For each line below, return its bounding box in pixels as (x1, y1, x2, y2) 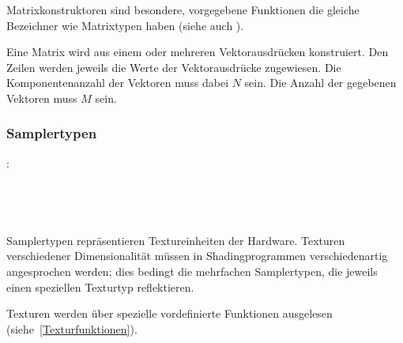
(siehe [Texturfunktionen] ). (6, 320, 137, 337)
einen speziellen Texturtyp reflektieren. (6, 278, 194, 295)
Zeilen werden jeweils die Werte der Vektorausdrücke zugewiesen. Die (6, 58, 341, 75)
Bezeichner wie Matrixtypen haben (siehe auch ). (6, 17, 244, 33)
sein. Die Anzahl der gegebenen (244, 74, 397, 91)
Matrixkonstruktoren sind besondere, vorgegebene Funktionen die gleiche (6, 2, 360, 17)
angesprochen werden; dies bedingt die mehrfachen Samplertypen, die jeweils (6, 262, 378, 279)
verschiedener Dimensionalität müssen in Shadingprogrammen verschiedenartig (6, 247, 388, 264)
